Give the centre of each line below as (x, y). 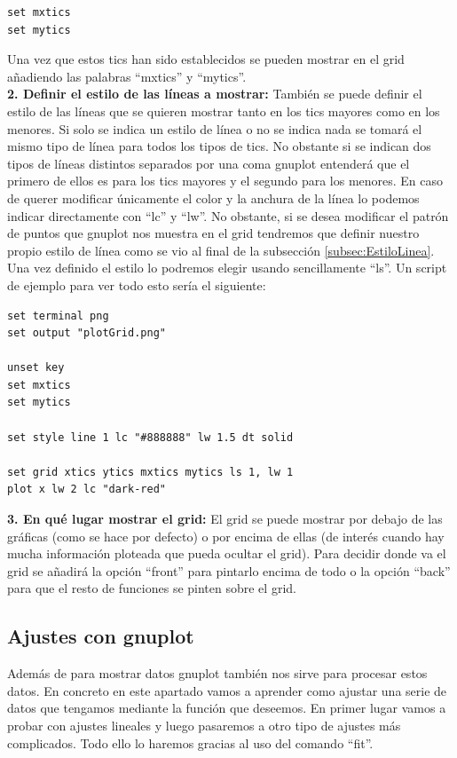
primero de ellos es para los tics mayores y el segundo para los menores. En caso (225, 181)
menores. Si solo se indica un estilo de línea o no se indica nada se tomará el (215, 128)
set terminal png (58, 316)
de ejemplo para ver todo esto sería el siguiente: (137, 284)
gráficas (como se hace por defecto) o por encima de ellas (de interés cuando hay (226, 536)
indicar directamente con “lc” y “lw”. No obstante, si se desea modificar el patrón (228, 215)
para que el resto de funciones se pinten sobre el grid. (152, 588)
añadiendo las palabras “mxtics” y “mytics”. (127, 76)
